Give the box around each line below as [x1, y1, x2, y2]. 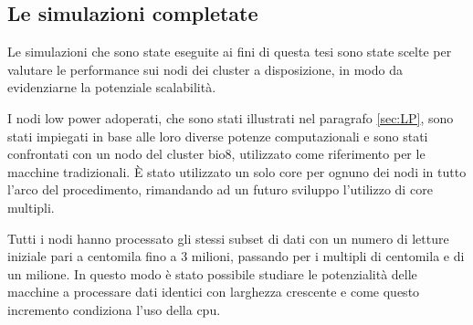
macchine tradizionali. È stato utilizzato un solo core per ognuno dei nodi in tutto [7, 162, 467, 181]
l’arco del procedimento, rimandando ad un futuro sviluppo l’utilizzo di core [7, 180, 433, 199]
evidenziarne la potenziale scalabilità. [7, 78, 216, 97]
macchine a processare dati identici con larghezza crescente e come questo [7, 282, 420, 301]
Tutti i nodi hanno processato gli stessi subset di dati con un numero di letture [7, 228, 449, 247]
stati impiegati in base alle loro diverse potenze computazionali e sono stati [7, 126, 428, 145]
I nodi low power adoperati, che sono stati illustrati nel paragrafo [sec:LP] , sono [7, 108, 454, 127]
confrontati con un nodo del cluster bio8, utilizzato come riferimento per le [7, 144, 426, 163]
